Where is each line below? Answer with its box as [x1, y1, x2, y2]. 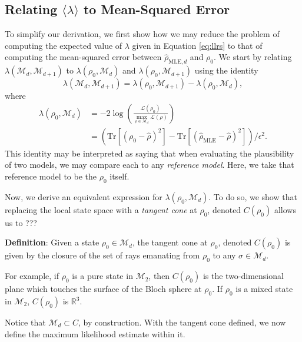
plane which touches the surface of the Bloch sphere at [5, 283, 202, 295]
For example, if [5, 270, 59, 282]
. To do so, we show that [208, 190, 297, 202]
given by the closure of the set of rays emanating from [5, 249, 200, 261]
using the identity [194, 64, 258, 77]
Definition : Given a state [5, 236, 99, 248]
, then [148, 270, 170, 282]
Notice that [5, 316, 46, 328]
